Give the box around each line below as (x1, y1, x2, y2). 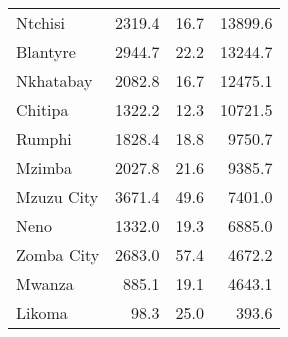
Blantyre (16, 40, 76, 63)
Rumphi (16, 127, 72, 150)
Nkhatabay (16, 69, 93, 92)
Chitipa (16, 98, 69, 121)
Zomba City (16, 243, 100, 266)
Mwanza (16, 272, 74, 295)
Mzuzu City (16, 185, 99, 208)
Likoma (16, 301, 68, 324)
